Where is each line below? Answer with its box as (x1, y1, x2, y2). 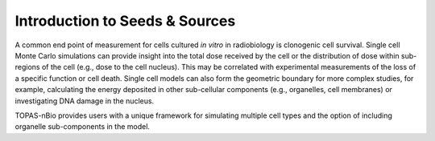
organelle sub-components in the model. (14, 122, 151, 131)
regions (14, 62, 40, 72)
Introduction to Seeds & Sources (14, 12, 236, 30)
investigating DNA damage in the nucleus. (14, 96, 155, 106)
